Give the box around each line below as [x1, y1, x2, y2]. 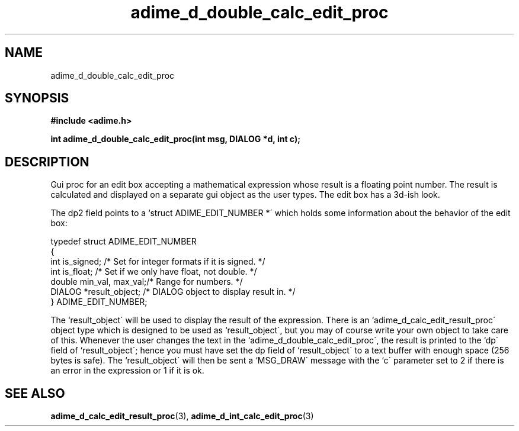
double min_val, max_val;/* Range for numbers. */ [50, 276, 243, 287]
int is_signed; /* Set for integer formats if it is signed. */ [50, 256, 265, 267]
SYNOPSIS [5, 91, 69, 106]
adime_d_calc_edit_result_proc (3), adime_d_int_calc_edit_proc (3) [50, 411, 314, 422]
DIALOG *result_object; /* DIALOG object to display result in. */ [50, 287, 296, 297]
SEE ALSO [5, 385, 65, 401]
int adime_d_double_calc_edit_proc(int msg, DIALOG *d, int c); [50, 134, 300, 144]
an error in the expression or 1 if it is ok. [50, 365, 204, 376]
